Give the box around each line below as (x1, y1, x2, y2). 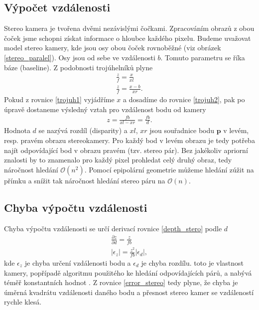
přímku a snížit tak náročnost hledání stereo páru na (4, 175, 165, 185)
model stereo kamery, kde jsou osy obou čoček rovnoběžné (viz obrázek (4, 42, 221, 53)
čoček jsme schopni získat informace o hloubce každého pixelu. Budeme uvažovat (4, 32, 251, 43)
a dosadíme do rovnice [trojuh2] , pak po (123, 94, 245, 104)
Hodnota (4, 125, 30, 136)
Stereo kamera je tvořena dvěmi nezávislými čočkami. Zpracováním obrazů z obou (4, 23, 255, 33)
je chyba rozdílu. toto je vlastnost (141, 258, 244, 268)
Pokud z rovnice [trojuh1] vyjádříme (4, 94, 115, 104)
